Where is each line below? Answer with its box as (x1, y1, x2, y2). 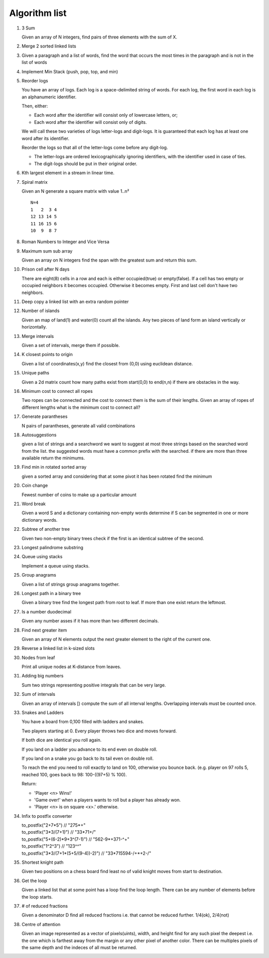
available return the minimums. (21, 455, 85, 461)
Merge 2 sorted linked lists (21, 43, 77, 49)
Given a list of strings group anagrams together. (21, 581, 120, 587)
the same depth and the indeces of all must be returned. (21, 944, 137, 951)
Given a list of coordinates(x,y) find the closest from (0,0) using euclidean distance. (21, 360, 193, 366)
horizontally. (21, 324, 47, 330)
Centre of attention (21, 921, 61, 927)
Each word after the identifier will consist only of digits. (34, 119, 147, 125)
